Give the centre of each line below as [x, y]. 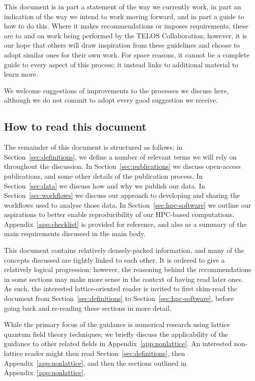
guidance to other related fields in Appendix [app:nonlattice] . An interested [118, 343]
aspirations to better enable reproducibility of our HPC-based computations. [119, 214]
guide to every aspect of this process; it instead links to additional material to [121, 64]
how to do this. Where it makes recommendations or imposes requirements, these [126, 26]
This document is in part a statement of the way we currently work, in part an [123, 6]
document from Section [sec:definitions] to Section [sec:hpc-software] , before [119, 298]
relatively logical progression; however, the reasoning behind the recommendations [127, 269]
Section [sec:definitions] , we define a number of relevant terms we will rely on [120, 156]
